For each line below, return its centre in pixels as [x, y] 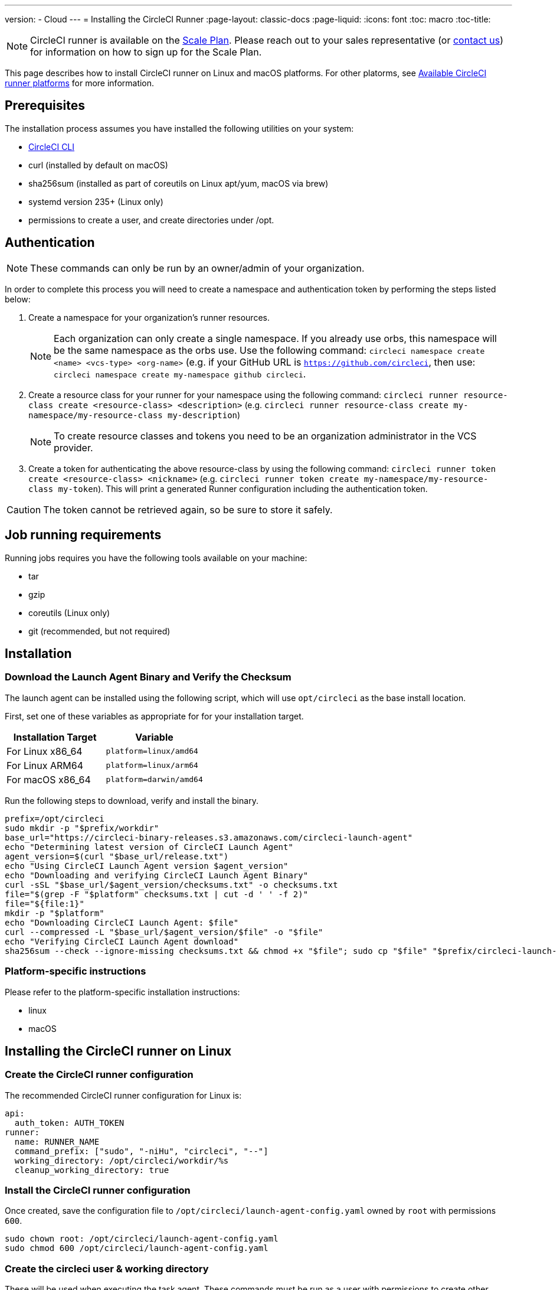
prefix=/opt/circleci [55, 818]
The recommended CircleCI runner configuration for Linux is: [123, 1095]
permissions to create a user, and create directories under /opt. [151, 220]
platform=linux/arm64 [152, 765]
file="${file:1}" [45, 903]
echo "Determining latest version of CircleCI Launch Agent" [149, 847]
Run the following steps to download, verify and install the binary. [132, 800]
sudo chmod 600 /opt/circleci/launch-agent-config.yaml [137, 1248]
